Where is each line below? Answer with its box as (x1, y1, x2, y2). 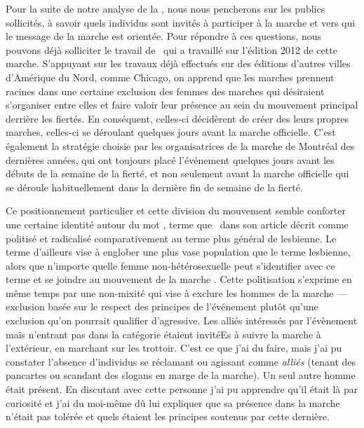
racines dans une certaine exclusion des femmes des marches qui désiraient (6, 83, 325, 98)
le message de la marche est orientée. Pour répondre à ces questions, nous (6, 29, 322, 43)
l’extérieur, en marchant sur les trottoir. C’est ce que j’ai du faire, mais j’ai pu (6, 340, 342, 355)
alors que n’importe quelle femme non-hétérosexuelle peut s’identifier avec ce (6, 258, 335, 272)
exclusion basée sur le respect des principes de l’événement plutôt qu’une (6, 299, 318, 314)
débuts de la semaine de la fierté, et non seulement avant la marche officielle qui (6, 166, 349, 181)
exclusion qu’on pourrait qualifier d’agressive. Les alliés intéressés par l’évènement (6, 313, 358, 328)
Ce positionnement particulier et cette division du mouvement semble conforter (6, 203, 346, 218)
